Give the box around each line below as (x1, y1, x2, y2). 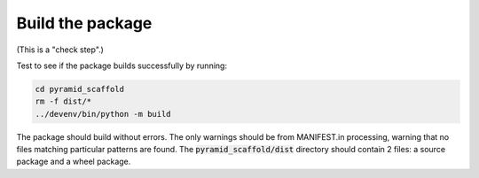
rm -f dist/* (35, 97, 92, 106)
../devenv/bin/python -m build (35, 109, 172, 119)
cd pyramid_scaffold (35, 84, 124, 94)
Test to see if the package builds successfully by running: (16, 60, 228, 71)
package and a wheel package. (16, 156, 131, 167)
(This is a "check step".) (16, 44, 104, 55)
